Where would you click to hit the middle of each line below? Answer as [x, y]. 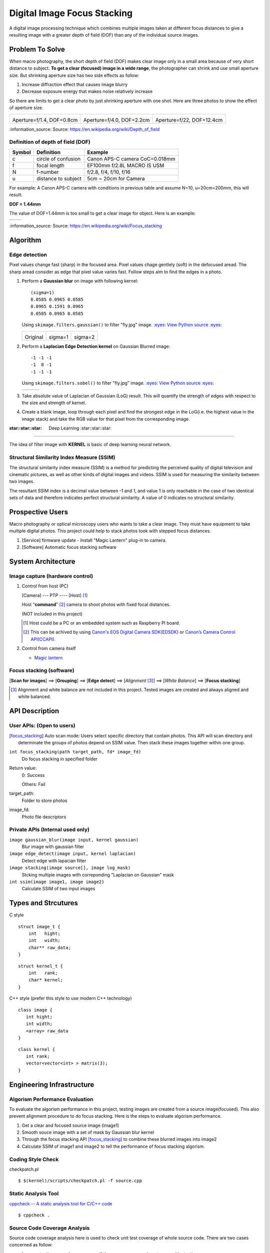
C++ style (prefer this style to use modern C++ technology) [70, 998]
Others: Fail [33, 784]
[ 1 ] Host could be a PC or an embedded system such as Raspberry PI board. [101, 623]
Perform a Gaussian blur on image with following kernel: [80, 281]
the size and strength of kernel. [54, 402]
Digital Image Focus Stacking [71, 13]
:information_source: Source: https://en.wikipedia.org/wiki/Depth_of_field [84, 129]
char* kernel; [46, 980]
